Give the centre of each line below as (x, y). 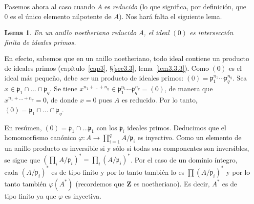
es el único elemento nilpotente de (61, 16)
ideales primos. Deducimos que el (177, 127)
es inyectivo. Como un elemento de (190, 137)
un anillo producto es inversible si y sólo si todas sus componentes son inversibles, (127, 148)
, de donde (62, 100)
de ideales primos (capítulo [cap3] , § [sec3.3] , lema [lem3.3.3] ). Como (107, 68)
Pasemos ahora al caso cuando (50, 6)
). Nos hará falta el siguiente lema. (170, 16)
